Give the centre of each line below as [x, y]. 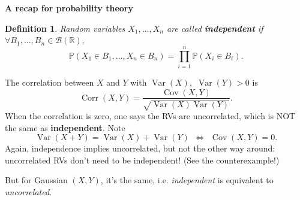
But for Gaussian [36, 180]
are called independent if [215, 28]
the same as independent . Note [65, 127]
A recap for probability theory [69, 8]
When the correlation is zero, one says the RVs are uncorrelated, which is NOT [150, 115]
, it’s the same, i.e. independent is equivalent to [187, 180]
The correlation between [49, 82]
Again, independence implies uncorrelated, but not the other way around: [140, 148]
